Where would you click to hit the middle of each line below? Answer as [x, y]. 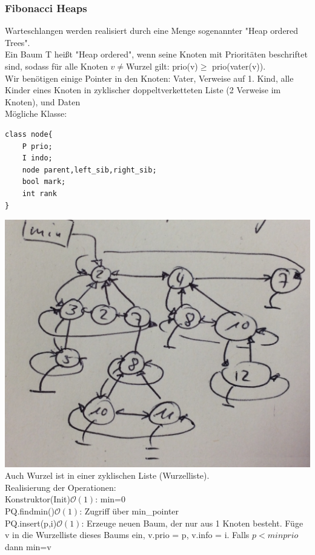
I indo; [37, 158]
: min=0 [110, 499]
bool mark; [44, 182]
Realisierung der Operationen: [61, 487]
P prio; [37, 146]
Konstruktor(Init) [38, 499]
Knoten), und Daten [43, 101]
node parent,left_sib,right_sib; [89, 170]
